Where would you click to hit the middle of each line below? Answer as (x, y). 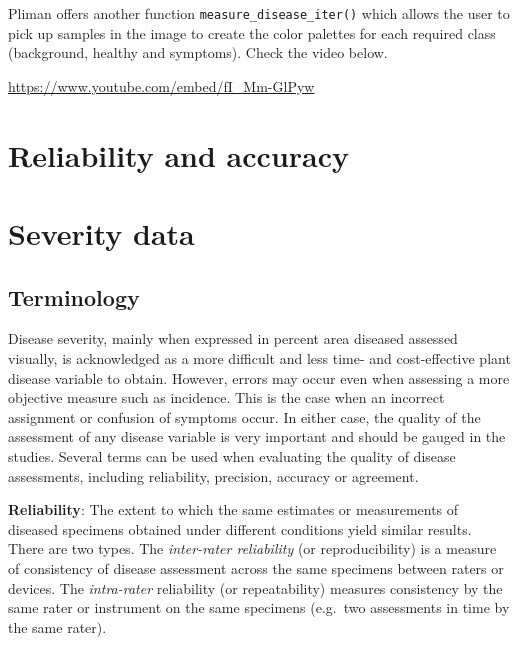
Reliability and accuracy (179, 154)
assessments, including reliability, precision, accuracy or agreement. (213, 475)
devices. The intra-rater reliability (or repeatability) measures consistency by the (255, 587)
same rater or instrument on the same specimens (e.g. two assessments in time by (259, 607)
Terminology (74, 296)
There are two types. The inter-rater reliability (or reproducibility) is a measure (252, 548)
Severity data (101, 233)
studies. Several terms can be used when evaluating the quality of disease (232, 455)
